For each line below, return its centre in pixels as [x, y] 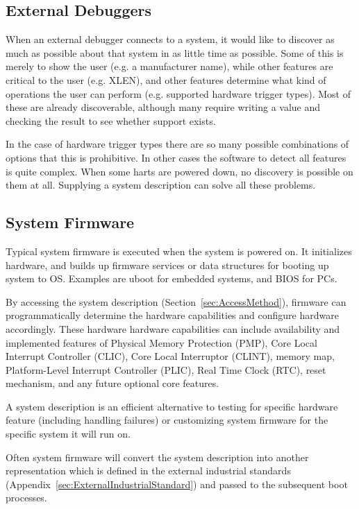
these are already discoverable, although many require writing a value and [163, 107]
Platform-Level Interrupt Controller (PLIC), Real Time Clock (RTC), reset [166, 369]
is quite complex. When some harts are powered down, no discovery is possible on [179, 171]
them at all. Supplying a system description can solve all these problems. [161, 185]
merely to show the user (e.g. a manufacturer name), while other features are [169, 66]
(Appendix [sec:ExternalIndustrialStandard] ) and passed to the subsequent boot [177, 484]
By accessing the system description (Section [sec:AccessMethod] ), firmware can [176, 301]
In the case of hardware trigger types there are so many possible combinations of [177, 144]
